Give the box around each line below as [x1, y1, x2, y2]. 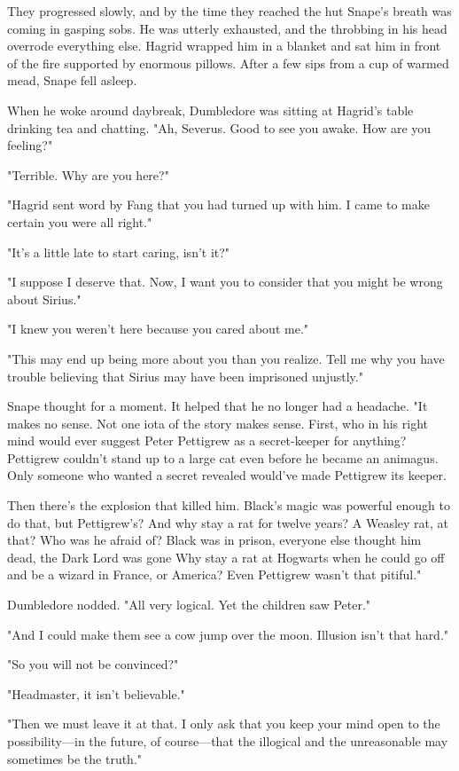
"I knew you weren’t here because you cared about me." [7, 319, 309, 338]
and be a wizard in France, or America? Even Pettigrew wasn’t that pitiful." [7, 565, 422, 584]
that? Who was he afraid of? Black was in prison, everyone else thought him [7, 531, 422, 549]
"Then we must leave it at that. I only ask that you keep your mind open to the [7, 714, 440, 733]
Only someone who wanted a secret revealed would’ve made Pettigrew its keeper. [7, 466, 447, 484]
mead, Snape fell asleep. [7, 71, 137, 90]
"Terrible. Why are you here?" [7, 165, 169, 184]
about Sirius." [7, 289, 82, 308]
